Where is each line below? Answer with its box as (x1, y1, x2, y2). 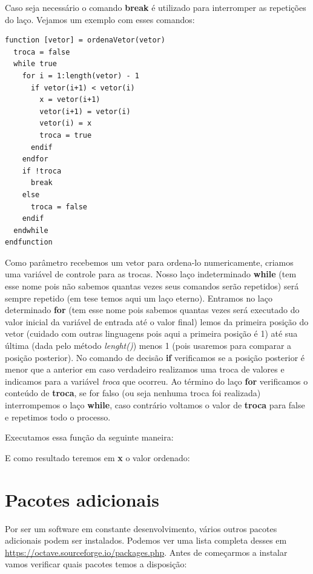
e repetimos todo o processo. (5, 410, 111, 423)
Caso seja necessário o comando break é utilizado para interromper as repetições (5, 1, 306, 13)
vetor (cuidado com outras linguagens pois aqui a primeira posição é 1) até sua (5, 327, 298, 340)
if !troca (22, 166, 62, 175)
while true (13, 59, 57, 69)
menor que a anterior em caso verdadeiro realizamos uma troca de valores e (5, 363, 285, 376)
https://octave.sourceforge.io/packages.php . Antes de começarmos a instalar (5, 545, 288, 558)
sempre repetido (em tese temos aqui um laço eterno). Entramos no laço (5, 291, 272, 304)
